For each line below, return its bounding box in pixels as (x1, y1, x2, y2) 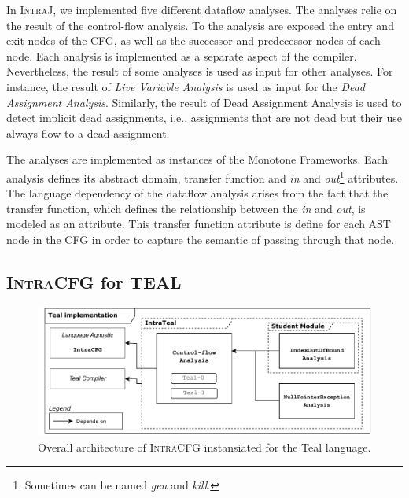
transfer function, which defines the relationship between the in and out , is (6, 200, 366, 216)
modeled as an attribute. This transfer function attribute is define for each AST (6, 216, 391, 232)
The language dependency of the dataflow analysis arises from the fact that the (6, 185, 389, 201)
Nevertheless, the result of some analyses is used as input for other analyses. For (6, 63, 393, 79)
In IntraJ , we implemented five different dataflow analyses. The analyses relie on (6, 2, 397, 17)
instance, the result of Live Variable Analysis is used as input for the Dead (6, 78, 365, 94)
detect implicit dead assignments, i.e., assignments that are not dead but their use (6, 109, 403, 126)
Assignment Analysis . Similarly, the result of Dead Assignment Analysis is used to (6, 94, 402, 110)
